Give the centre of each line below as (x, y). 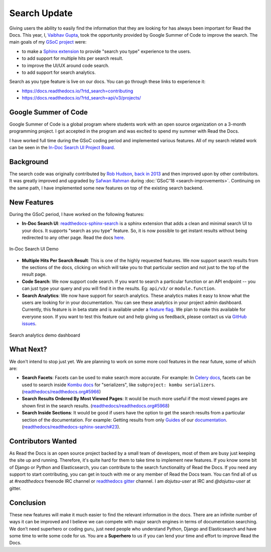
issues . (29, 323)
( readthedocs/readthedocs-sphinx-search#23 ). (71, 427)
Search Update (41, 13)
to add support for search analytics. (59, 72)
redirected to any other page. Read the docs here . (74, 237)
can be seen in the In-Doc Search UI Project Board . (62, 148)
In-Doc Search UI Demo (34, 249)
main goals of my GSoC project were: (48, 42)
